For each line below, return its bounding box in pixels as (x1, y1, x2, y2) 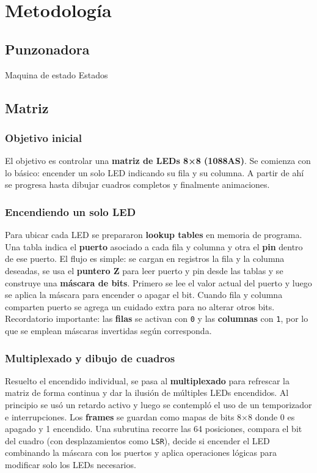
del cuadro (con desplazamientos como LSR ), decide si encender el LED (5, 434, 270, 447)
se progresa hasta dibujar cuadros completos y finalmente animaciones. (5, 178, 270, 191)
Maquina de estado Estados (5, 68, 108, 81)
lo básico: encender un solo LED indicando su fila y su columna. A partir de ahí (5, 166, 304, 179)
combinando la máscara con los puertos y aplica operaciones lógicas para (5, 446, 277, 459)
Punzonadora (5, 39, 90, 58)
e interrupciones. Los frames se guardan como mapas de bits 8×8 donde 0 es (5, 410, 295, 423)
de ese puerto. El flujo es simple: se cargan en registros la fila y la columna (5, 252, 285, 265)
